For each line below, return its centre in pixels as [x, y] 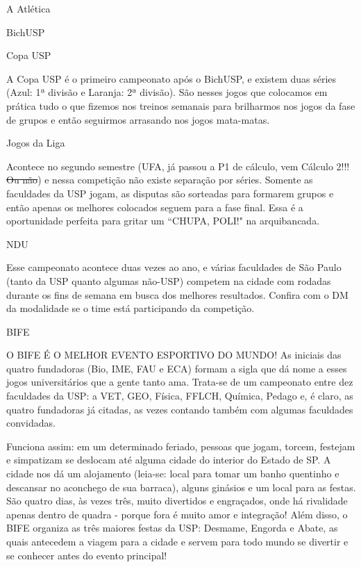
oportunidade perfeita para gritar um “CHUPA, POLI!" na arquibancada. [163, 221]
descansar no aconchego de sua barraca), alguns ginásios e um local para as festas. [181, 487]
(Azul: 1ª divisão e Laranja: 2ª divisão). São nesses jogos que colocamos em [167, 92]
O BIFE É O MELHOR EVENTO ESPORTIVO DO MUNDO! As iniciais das [174, 355]
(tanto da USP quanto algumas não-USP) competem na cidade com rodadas [169, 280]
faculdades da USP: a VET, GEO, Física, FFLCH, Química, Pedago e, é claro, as [180, 396]
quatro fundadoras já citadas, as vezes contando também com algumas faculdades [180, 409]
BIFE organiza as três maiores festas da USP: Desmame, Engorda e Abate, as [172, 528]
